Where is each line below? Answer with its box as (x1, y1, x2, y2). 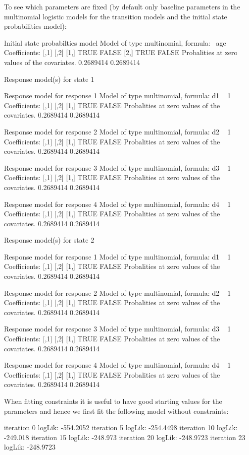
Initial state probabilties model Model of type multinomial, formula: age (4, 37, 226, 48)
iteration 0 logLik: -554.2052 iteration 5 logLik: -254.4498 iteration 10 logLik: (4, 422, 238, 433)
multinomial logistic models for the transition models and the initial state (4, 11, 227, 21)
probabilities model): (4, 21, 67, 31)
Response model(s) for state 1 (4, 73, 95, 84)
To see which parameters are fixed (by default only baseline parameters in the (4, 1, 240, 11)
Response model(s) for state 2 (4, 235, 95, 245)
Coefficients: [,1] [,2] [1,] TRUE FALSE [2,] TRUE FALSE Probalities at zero (4, 47, 238, 58)
